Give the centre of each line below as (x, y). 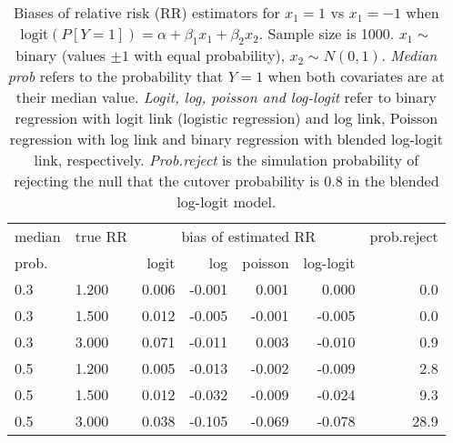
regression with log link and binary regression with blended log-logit (226, 139)
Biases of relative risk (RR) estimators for (146, 12)
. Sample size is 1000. (327, 33)
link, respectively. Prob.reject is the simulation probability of (226, 160)
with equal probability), (210, 55)
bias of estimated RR (249, 237)
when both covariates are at (356, 76)
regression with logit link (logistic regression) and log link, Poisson (226, 118)
